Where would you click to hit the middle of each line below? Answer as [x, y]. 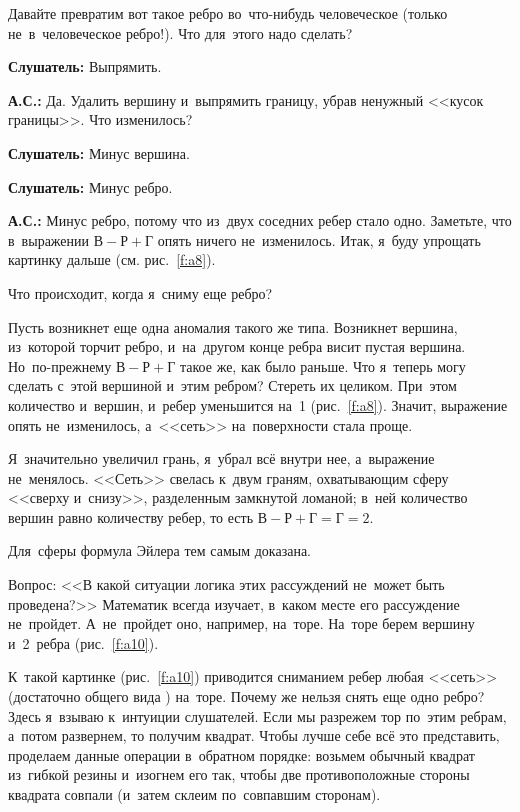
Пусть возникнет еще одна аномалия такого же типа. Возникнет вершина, [233, 326]
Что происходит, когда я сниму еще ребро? [140, 292]
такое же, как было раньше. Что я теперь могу [323, 365]
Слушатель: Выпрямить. [85, 66]
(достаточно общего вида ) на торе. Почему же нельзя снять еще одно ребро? [246, 696]
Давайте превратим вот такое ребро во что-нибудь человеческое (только [228, 13]
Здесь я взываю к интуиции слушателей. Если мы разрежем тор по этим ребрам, [257, 715]
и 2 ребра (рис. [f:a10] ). [83, 642]
